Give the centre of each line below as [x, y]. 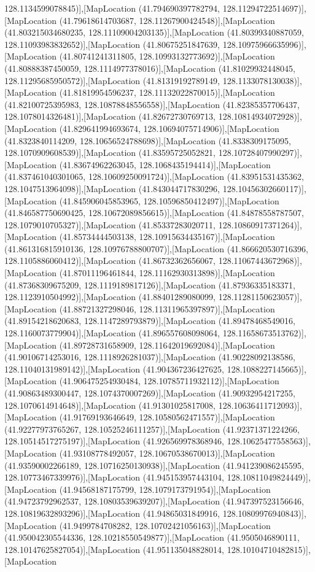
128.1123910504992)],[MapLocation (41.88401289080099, [110, 297]
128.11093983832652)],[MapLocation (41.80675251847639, [112, 44]
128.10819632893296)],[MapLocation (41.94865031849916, [112, 513]
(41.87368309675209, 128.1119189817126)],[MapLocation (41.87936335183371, [150, 284]
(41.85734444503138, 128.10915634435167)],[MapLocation [167, 237]
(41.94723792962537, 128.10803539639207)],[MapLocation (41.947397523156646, [154, 501]
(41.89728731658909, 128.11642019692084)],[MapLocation [167, 345]
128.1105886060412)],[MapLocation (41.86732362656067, [110, 261]
